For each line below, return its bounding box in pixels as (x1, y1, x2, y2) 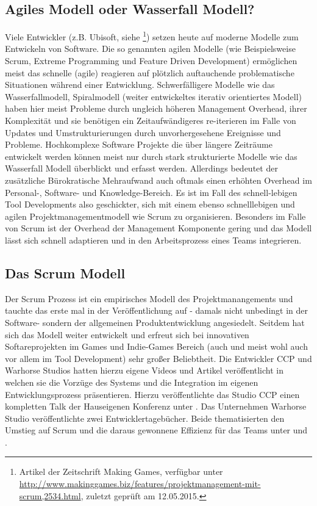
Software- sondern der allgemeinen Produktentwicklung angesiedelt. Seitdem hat (5, 316, 305, 328)
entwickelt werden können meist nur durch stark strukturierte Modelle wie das (5, 150, 297, 162)
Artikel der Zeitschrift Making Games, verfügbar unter (19, 465, 223, 478)
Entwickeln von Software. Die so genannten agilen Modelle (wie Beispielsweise (5, 42, 296, 55)
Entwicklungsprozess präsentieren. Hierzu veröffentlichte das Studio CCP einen (5, 388, 300, 400)
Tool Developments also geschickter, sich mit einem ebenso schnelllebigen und (5, 198, 295, 211)
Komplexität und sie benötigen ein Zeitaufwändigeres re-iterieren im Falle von (5, 114, 296, 127)
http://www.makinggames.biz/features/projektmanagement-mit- (19, 477, 261, 490)
